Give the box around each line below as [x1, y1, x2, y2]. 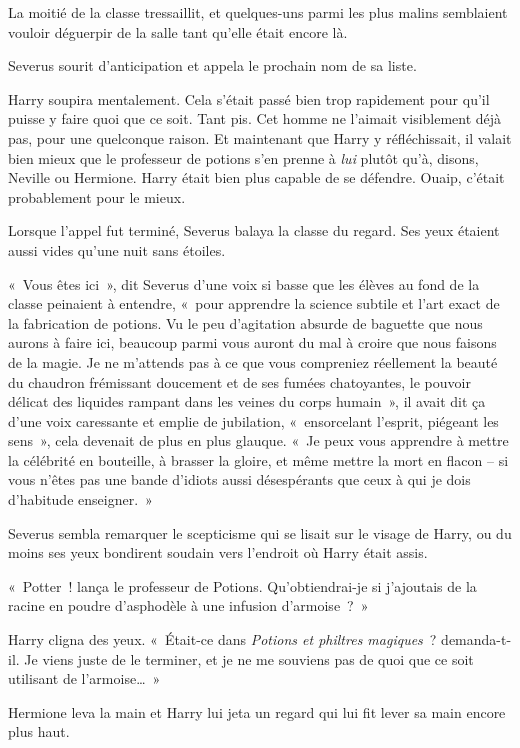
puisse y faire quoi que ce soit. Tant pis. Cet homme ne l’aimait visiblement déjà [8, 108, 502, 129]
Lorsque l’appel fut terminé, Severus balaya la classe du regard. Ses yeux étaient [8, 220, 500, 241]
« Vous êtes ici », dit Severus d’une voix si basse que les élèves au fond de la [8, 273, 480, 294]
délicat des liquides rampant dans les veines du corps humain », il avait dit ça [8, 391, 486, 412]
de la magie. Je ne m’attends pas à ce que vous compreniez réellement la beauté [8, 351, 498, 372]
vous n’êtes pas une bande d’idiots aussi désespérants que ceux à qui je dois [8, 469, 471, 490]
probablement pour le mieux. [8, 186, 186, 207]
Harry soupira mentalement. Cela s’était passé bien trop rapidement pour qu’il [8, 88, 490, 109]
